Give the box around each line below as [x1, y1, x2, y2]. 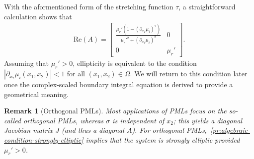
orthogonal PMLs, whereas [23, 115, 104, 125]
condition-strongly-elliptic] [4, 135, 84, 145]
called [4, 115, 21, 125]
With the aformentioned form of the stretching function [4, 1, 173, 11]
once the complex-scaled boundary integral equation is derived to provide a [4, 79, 233, 90]
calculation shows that [4, 11, 72, 21]
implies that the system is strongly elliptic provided [85, 135, 240, 145]
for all [67, 68, 85, 79]
